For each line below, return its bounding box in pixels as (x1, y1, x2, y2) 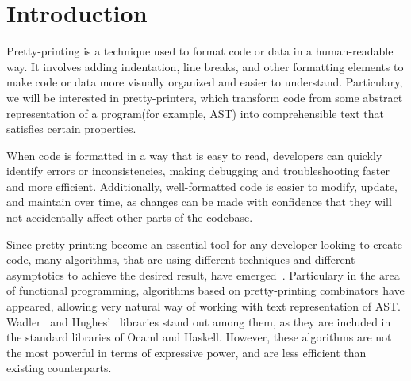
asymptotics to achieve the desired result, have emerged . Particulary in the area (6, 266, 400, 283)
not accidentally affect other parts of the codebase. (6, 209, 253, 226)
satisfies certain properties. (6, 120, 136, 137)
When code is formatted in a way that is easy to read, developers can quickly (6, 147, 382, 163)
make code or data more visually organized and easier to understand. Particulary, (6, 74, 403, 90)
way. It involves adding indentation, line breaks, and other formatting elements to (6, 58, 404, 74)
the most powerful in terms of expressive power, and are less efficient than (6, 344, 367, 360)
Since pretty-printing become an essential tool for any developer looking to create (6, 235, 402, 252)
